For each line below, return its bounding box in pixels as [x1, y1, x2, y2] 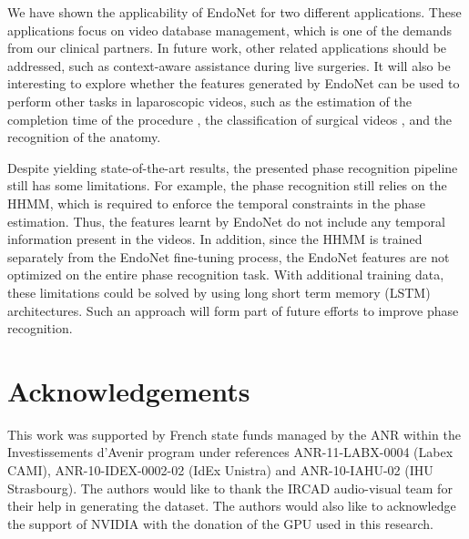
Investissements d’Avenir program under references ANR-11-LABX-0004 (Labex [7, 442, 454, 462]
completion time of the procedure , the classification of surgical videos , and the [7, 109, 453, 128]
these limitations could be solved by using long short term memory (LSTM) [7, 282, 431, 301]
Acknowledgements [7, 371, 250, 409]
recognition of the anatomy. [7, 127, 161, 147]
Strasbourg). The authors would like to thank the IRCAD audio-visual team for [7, 478, 453, 497]
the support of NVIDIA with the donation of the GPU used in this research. [7, 514, 433, 533]
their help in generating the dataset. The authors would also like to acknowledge [7, 496, 456, 515]
